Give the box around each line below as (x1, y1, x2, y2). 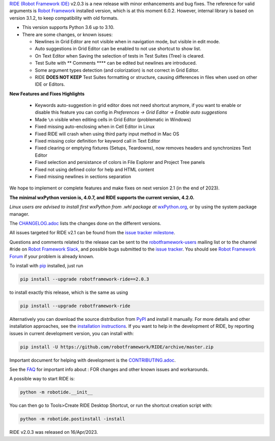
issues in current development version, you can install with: (9, 330, 134, 336)
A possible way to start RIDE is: (9, 376, 75, 382)
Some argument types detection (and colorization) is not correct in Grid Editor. (35, 67, 200, 73)
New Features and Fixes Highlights (9, 91, 85, 97)
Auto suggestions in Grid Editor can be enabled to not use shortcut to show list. (35, 46, 201, 52)
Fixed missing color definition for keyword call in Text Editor (35, 138, 160, 144)
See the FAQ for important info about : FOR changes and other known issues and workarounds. (9, 366, 209, 372)
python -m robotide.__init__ (20, 390, 93, 395)
